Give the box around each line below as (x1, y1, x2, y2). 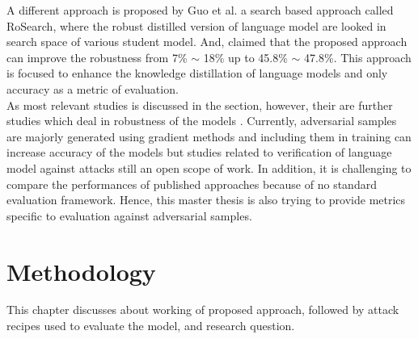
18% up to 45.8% (203, 48, 288, 65)
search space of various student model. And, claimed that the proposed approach (6, 33, 407, 50)
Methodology (6, 254, 156, 287)
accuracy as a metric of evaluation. (6, 80, 179, 97)
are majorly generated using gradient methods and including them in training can (6, 128, 412, 144)
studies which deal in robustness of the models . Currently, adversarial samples (6, 112, 397, 129)
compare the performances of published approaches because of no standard (6, 175, 377, 192)
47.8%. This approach (304, 48, 412, 65)
